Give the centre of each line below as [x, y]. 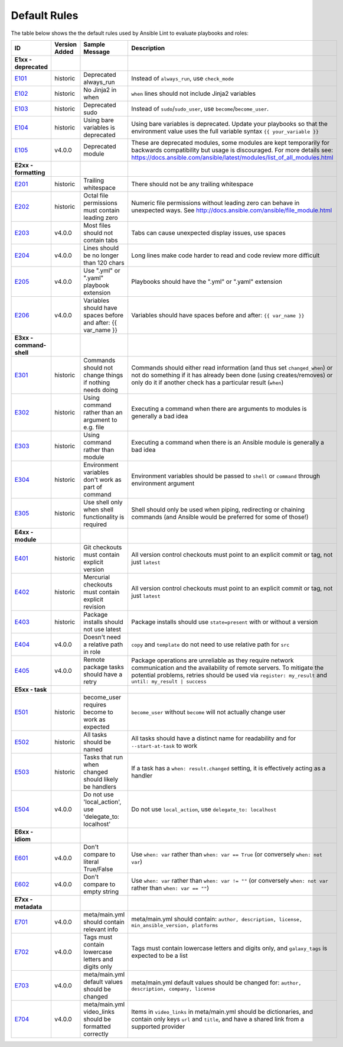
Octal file [96, 195]
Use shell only [103, 502]
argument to [100, 420]
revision [94, 607]
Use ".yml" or [102, 270]
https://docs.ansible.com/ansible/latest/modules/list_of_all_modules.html [232, 157]
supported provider [158, 1026]
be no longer [101, 255]
